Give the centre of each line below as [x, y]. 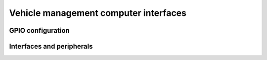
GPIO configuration [40, 30]
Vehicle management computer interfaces [98, 13]
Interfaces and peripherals [51, 46]
